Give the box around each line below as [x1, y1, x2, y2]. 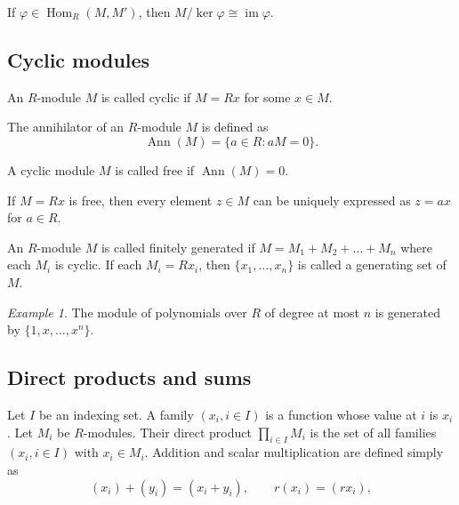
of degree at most [264, 302, 360, 321]
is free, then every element [68, 190, 213, 209]
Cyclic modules [7, 45, 150, 73]
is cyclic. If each [54, 255, 142, 274]
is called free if [115, 160, 195, 179]
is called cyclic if [101, 87, 191, 106]
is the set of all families [310, 422, 437, 441]
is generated [374, 302, 440, 321]
